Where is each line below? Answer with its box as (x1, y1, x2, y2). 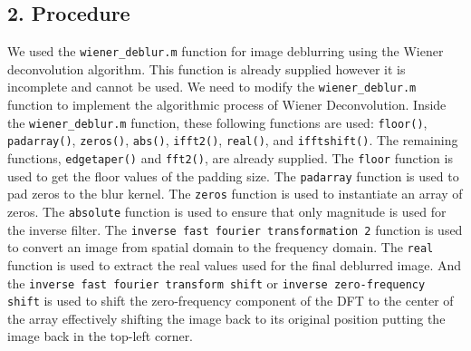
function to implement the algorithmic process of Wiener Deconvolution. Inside (7, 95, 447, 114)
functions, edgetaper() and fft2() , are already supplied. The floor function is (7, 149, 453, 168)
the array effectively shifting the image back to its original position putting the (7, 308, 446, 327)
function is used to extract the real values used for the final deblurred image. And (7, 255, 462, 274)
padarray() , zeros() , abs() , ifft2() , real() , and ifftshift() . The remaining (7, 131, 458, 150)
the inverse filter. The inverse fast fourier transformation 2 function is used (7, 219, 463, 239)
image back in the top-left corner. (7, 327, 194, 346)
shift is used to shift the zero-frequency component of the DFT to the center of (7, 291, 454, 310)
